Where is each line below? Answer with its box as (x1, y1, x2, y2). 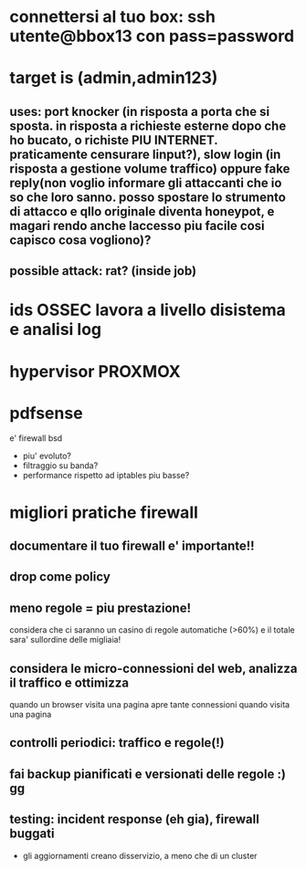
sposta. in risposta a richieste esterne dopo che (9, 118, 287, 133)
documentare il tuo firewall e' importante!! (9, 539, 255, 554)
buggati (9, 826, 55, 842)
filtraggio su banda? (22, 460, 99, 471)
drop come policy (9, 569, 111, 585)
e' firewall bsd (9, 433, 63, 444)
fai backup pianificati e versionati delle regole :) (9, 766, 286, 781)
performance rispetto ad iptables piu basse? (22, 470, 190, 481)
